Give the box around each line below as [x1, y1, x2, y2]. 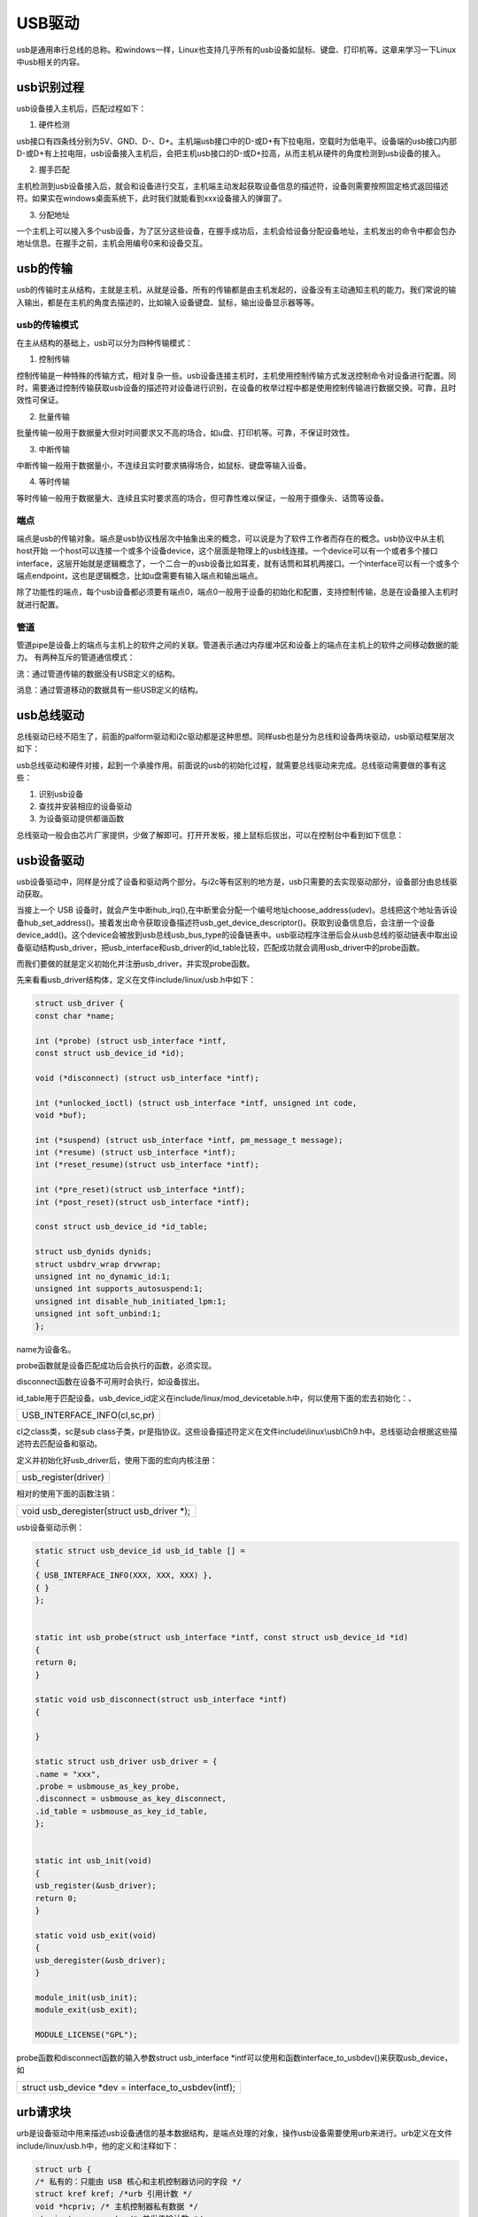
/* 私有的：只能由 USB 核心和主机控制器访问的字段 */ [35, 2176, 243, 2186]
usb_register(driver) [21, 1471, 105, 1484]
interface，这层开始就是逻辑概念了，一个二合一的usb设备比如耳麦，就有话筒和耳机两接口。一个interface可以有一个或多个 [16, 558, 459, 568]
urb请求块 [16, 2104, 72, 2119]
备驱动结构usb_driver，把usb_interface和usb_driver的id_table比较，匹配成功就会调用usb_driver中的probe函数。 [16, 942, 425, 952]
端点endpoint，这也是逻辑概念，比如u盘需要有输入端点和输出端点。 [16, 570, 263, 581]
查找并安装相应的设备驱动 [38, 801, 132, 811]
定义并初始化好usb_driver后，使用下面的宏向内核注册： [16, 1454, 219, 1465]
